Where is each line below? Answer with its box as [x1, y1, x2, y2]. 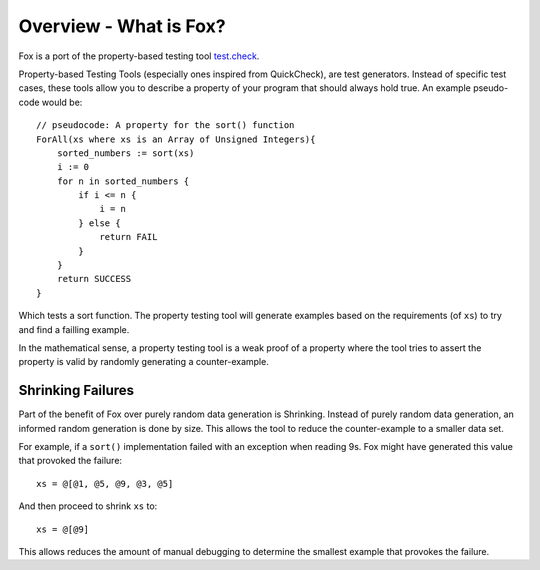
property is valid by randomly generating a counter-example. [18, 356, 269, 368]
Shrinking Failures [18, 382, 135, 399]
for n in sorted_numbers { [56, 175, 190, 187]
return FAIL [99, 231, 158, 243]
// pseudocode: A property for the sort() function [36, 120, 295, 131]
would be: [41, 96, 83, 108]
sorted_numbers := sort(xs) [56, 147, 195, 159]
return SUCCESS [56, 273, 132, 285]
